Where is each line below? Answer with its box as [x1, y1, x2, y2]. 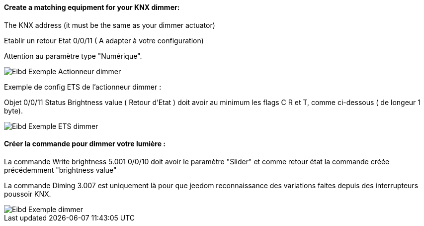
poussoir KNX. [4, 189, 51, 198]
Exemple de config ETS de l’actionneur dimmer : [4, 82, 162, 91]
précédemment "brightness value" [4, 165, 117, 174]
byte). [4, 106, 23, 115]
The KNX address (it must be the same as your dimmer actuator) [4, 20, 215, 29]
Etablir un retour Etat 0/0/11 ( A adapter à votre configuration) [4, 36, 204, 45]
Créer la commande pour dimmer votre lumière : [4, 139, 166, 148]
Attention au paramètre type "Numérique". [4, 51, 142, 60]
